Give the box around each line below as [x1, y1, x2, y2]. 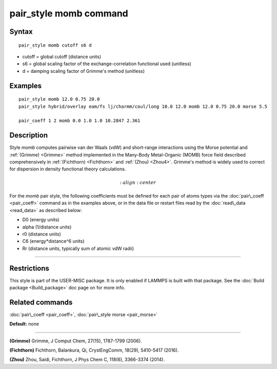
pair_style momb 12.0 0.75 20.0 [18, 96, 100, 102]
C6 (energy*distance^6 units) [22, 238, 85, 244]
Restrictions [9, 264, 50, 273]
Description [9, 131, 48, 140]
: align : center [120, 180, 156, 185]
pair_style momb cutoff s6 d [18, 42, 92, 48]
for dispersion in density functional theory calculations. [9, 166, 126, 172]
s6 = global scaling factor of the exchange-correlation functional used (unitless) [22, 61, 192, 67]
